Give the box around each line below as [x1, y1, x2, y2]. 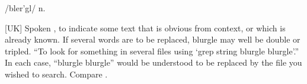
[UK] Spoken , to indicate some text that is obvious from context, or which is [5, 21, 286, 34]
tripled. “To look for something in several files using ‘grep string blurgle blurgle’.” [5, 44, 299, 57]
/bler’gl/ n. [5, 2, 46, 14]
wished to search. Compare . [5, 67, 108, 80]
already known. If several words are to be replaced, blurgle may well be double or [5, 33, 300, 46]
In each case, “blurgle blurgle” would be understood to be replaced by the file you [5, 56, 302, 69]
